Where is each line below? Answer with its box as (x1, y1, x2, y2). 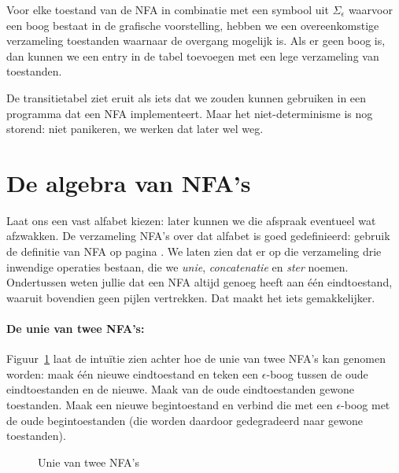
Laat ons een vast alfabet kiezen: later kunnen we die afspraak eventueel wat (6, 212, 376, 228)
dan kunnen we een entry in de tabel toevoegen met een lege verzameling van (6, 47, 379, 64)
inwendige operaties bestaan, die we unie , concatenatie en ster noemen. (6, 258, 349, 275)
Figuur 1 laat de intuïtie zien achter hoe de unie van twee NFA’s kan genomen (6, 350, 386, 367)
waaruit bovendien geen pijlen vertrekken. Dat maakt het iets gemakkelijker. (6, 289, 375, 305)
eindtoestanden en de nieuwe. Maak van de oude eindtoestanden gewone (6, 381, 354, 397)
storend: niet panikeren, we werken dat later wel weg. (6, 120, 264, 137)
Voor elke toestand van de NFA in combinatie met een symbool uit (6, 2, 329, 17)
